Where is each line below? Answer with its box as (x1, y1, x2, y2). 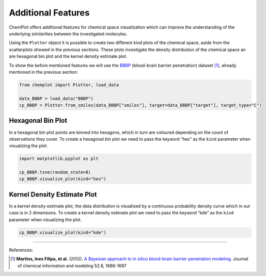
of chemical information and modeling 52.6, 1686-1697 (17, 262, 127, 269)
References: (9, 247, 33, 253)
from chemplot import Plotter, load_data (19, 82, 119, 87)
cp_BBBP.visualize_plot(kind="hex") (19, 176, 107, 182)
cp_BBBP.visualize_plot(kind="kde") (19, 229, 107, 235)
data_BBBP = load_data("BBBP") (19, 96, 94, 101)
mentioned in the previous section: (9, 69, 78, 75)
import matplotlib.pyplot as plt (19, 156, 99, 162)
